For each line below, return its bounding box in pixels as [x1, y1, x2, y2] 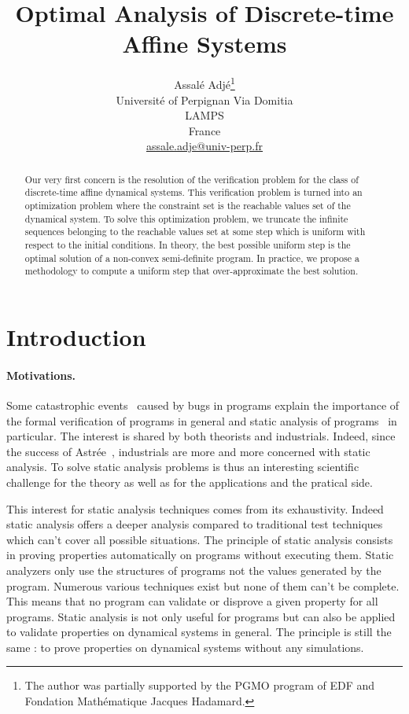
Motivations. [6, 366, 76, 383]
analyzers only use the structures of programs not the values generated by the [6, 561, 381, 578]
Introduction [6, 320, 146, 352]
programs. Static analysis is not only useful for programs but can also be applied [6, 608, 396, 624]
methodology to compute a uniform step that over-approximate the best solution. [24, 264, 359, 278]
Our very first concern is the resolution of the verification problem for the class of [24, 172, 359, 186]
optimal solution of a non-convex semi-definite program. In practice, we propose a [24, 251, 359, 264]
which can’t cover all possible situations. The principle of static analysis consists [6, 531, 393, 547]
